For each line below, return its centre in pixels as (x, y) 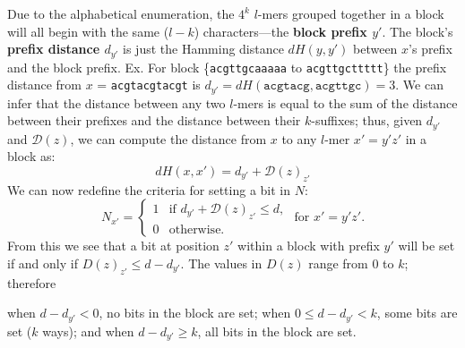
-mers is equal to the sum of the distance (345, 102)
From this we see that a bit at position (113, 246)
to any (299, 138)
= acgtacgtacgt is (149, 85)
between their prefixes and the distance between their (154, 120)
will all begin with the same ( (88, 31)
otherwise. (197, 229)
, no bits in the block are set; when (195, 313)
